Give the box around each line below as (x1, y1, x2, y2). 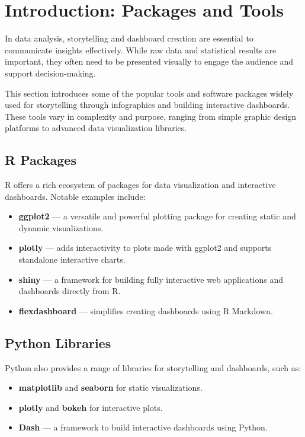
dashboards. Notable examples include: (5, 190, 146, 202)
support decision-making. (5, 66, 96, 79)
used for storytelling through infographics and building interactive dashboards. (5, 98, 290, 111)
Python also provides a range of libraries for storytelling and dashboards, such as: (5, 361, 301, 374)
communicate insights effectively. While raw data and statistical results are (5, 43, 277, 56)
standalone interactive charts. (18, 253, 126, 266)
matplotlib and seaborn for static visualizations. (18, 381, 203, 394)
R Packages (5, 151, 76, 169)
